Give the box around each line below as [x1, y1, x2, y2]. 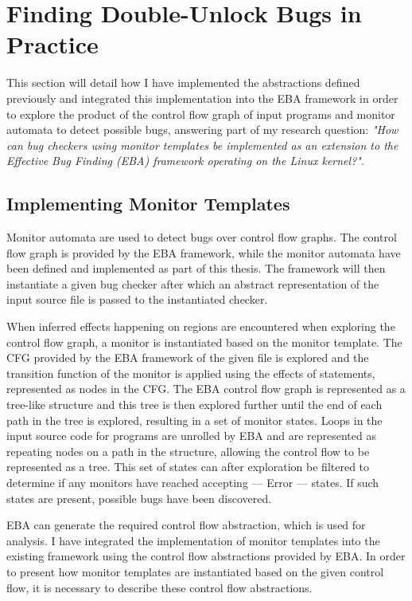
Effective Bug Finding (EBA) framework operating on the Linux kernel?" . [6, 152, 364, 169]
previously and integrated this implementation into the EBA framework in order [6, 89, 398, 106]
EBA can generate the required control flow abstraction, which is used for [6, 517, 366, 533]
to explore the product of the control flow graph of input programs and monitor [6, 105, 395, 122]
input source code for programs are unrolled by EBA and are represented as [6, 427, 376, 444]
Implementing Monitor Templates [6, 191, 290, 216]
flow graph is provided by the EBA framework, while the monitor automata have [6, 244, 401, 261]
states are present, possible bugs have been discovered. [6, 489, 272, 506]
